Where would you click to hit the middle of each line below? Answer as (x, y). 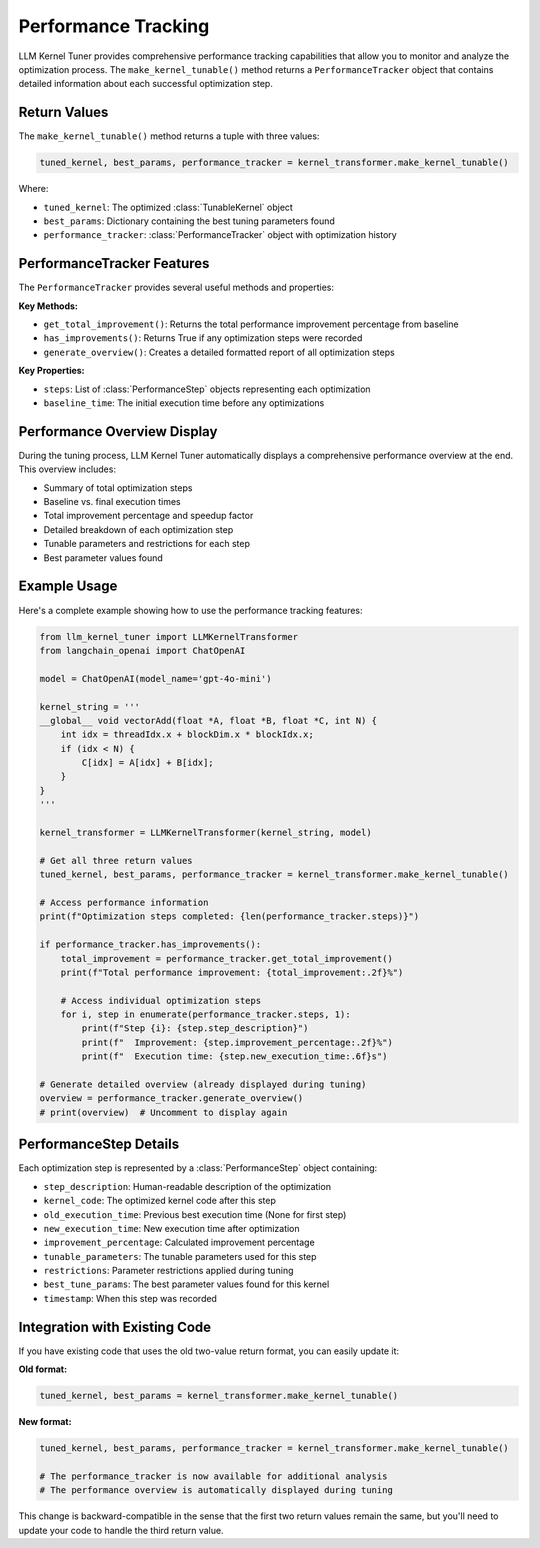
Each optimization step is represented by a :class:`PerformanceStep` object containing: (198, 1168)
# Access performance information (124, 902)
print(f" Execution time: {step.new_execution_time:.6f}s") (234, 1056)
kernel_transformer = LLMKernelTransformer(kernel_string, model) (205, 833)
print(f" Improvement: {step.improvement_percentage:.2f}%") (237, 1042)
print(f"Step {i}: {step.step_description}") (195, 1028)
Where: (33, 189)
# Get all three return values (116, 860)
